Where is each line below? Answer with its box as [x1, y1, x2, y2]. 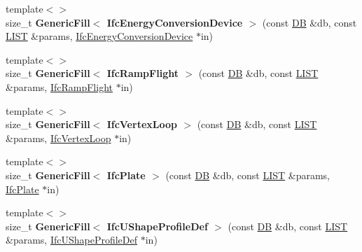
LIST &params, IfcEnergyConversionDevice [6, 29, 193, 43]
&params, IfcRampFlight [6, 79, 113, 94]
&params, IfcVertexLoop [6, 130, 111, 145]
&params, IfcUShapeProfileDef [6, 232, 138, 247]
